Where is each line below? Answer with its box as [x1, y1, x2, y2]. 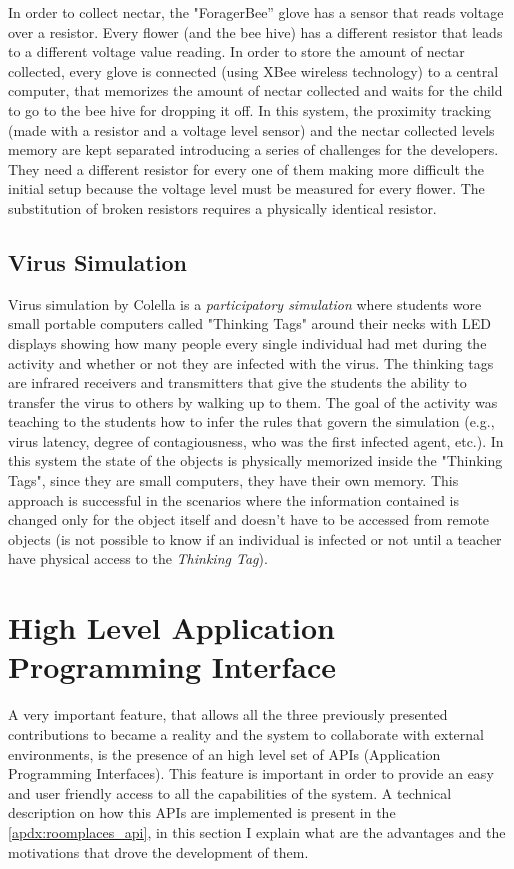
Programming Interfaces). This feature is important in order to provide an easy [8, 763, 494, 784]
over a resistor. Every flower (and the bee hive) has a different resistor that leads [8, 21, 503, 42]
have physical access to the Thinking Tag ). [8, 548, 268, 569]
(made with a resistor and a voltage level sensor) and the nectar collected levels [8, 119, 495, 140]
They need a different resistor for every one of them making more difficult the [8, 158, 484, 179]
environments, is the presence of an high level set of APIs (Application [8, 743, 441, 764]
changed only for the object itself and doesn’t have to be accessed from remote [8, 509, 490, 530]
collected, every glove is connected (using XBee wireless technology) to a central [8, 60, 499, 81]
